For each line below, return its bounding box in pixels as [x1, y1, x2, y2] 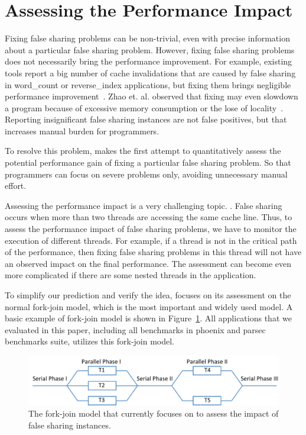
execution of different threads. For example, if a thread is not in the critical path [5, 234, 297, 246]
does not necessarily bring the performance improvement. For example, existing [5, 55, 292, 67]
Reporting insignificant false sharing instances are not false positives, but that [5, 113, 287, 125]
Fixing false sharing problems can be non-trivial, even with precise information [5, 32, 290, 44]
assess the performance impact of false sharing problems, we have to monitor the [5, 223, 297, 235]
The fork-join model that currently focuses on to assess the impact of [28, 407, 279, 420]
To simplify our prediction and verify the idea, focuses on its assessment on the [5, 289, 291, 301]
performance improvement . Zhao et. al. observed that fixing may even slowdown [5, 90, 298, 102]
